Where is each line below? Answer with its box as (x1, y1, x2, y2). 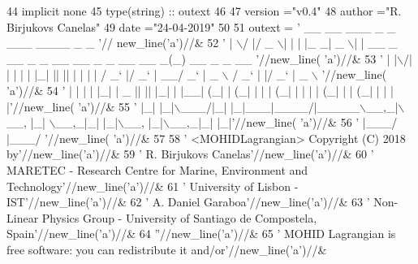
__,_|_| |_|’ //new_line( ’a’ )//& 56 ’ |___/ (169, 114, 398, 131)
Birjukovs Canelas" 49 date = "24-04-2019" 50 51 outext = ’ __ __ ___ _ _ (6, 18, 396, 35)
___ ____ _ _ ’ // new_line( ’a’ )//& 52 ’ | (6, 34, 233, 51)
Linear (6, 209, 39, 226)
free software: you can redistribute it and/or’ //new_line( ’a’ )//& (6, 240, 327, 258)
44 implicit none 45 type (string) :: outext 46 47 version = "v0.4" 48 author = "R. (6, 2, 402, 19)
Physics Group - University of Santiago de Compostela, (41, 209, 317, 226)
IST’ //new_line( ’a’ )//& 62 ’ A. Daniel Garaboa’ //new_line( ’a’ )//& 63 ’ (6, 193, 370, 210)
